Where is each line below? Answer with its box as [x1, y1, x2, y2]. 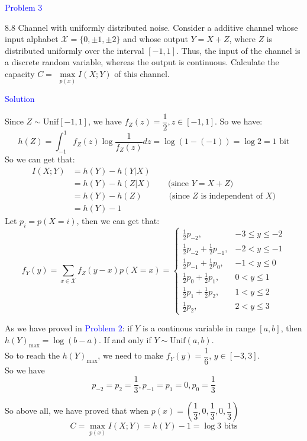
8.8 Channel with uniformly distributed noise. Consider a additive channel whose [5, 21, 298, 33]
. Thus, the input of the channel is [176, 44, 300, 56]
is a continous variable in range [142, 322, 256, 334]
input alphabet [5, 33, 59, 45]
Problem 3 [5, 1, 43, 13]
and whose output [123, 33, 188, 45]
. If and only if [99, 333, 151, 346]
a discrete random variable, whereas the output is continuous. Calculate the [5, 56, 279, 68]
